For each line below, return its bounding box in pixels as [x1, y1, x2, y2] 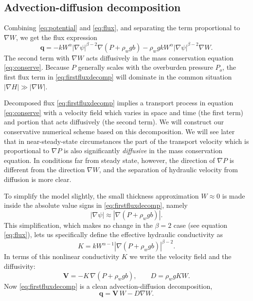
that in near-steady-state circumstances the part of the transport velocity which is [4, 136, 249, 146]
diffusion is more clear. [4, 174, 72, 184]
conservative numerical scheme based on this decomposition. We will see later [4, 126, 235, 137]
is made [222, 190, 245, 201]
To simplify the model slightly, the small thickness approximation [4, 190, 199, 201]
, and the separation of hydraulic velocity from [99, 164, 238, 175]
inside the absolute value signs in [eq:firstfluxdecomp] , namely [4, 200, 188, 210]
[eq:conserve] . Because [4, 62, 70, 72]
